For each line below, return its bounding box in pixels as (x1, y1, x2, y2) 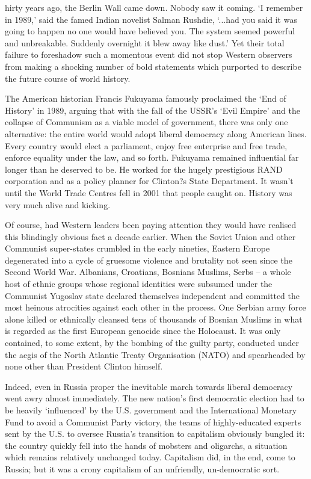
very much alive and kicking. (5, 198, 111, 211)
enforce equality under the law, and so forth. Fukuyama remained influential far (5, 151, 299, 164)
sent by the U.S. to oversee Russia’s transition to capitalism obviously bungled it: (5, 427, 305, 440)
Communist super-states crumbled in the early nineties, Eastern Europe (5, 242, 270, 255)
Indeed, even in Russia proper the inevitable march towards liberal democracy (5, 380, 293, 392)
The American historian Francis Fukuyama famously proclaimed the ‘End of (5, 92, 286, 105)
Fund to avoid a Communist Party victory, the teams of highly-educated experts (5, 415, 301, 428)
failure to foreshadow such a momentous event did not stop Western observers (5, 48, 292, 61)
